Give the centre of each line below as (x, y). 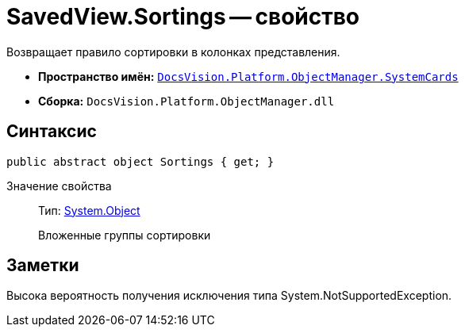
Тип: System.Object (89, 210)
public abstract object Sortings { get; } (140, 161)
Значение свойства (59, 186)
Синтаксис (52, 132)
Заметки (43, 266)
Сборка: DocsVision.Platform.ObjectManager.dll (186, 101)
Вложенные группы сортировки (125, 235)
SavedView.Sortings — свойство (183, 17)
